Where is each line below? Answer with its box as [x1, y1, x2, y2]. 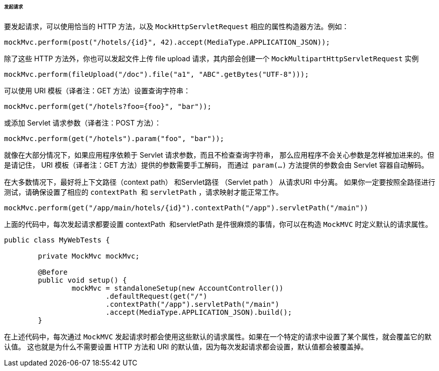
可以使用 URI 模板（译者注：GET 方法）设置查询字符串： [4, 86, 190, 95]
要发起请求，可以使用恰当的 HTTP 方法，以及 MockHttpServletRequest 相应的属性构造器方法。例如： [4, 22, 349, 31]
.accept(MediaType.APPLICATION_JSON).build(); [105, 308, 292, 316]
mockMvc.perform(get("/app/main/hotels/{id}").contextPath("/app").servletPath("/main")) [4, 203, 368, 212]
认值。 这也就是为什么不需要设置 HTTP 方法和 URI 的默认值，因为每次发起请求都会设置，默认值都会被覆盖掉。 [4, 342, 368, 351]
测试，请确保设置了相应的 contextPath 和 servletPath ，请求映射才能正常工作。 [4, 187, 283, 196]
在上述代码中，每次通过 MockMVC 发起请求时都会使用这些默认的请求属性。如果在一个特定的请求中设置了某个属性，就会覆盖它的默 [4, 332, 431, 341]
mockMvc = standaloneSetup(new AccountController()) [71, 284, 284, 292]
